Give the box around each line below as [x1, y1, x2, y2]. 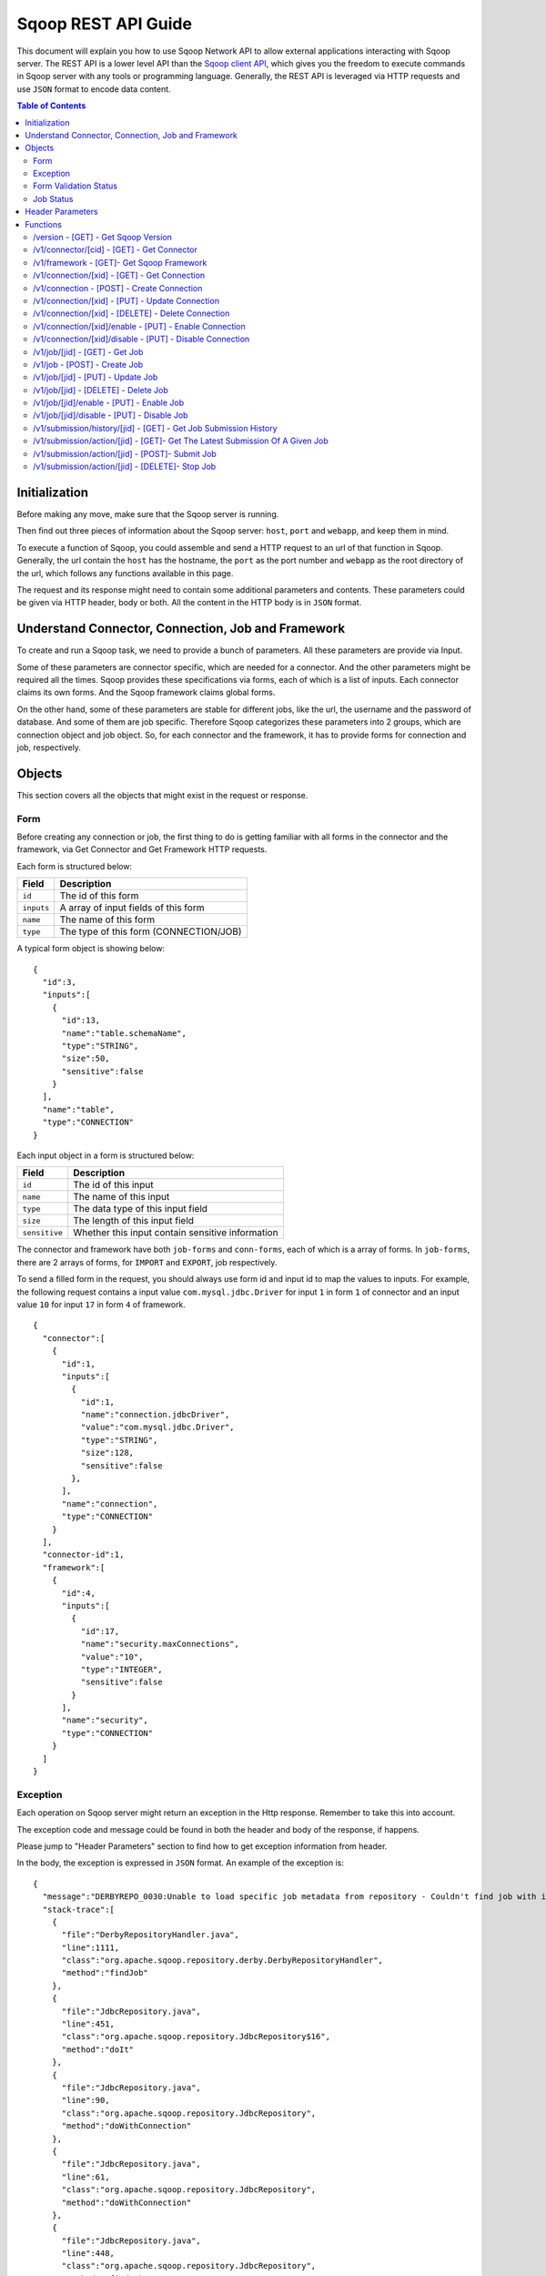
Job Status [33, 193, 74, 204]
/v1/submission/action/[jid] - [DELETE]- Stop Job [33, 461, 217, 472]
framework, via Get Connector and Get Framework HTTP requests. [16, 844, 268, 855]
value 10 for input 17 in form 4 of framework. [16, 1298, 187, 1310]
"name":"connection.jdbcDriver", [80, 1409, 230, 1420]
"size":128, [80, 1448, 135, 1458]
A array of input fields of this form [59, 901, 205, 914]
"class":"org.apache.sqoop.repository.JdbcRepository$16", [61, 2031, 331, 2042]
